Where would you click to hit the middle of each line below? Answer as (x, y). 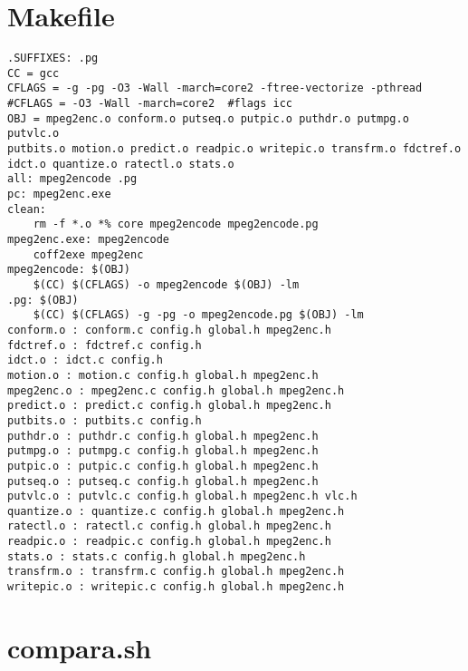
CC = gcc (33, 73)
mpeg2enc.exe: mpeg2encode (88, 239)
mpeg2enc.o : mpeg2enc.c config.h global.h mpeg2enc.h (176, 390)
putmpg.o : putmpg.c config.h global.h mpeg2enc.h (163, 451)
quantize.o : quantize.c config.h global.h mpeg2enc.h (176, 511)
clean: (27, 209)
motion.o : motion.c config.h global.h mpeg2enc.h (163, 375)
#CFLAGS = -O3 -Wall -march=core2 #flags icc (150, 104)
